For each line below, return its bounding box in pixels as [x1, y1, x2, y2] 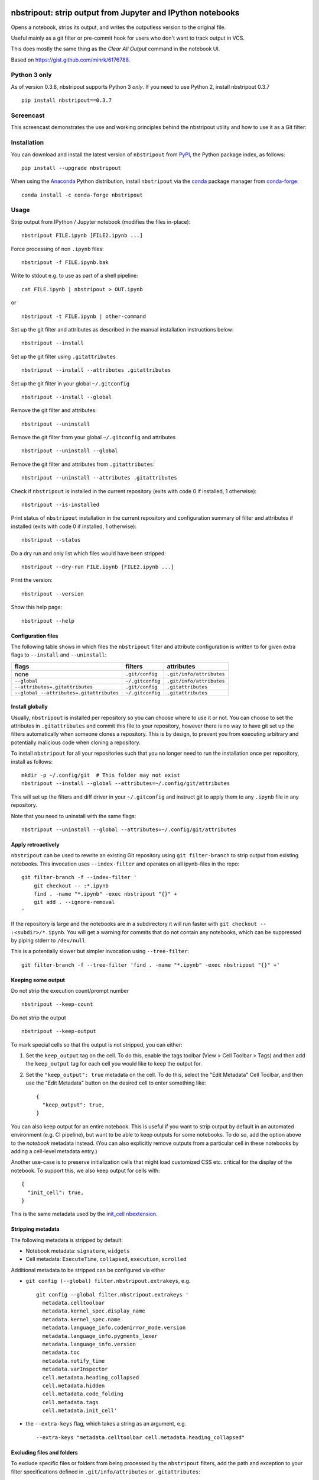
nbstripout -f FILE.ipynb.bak [21, 259, 109, 266]
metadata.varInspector [42, 1366, 108, 1373]
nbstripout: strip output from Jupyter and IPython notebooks [11, 8, 240, 18]
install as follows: [11, 758, 53, 765]
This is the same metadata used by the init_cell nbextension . [11, 1211, 158, 1218]
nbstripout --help [21, 617, 75, 624]
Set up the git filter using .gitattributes [11, 353, 116, 360]
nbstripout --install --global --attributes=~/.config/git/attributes [21, 780, 230, 787]
